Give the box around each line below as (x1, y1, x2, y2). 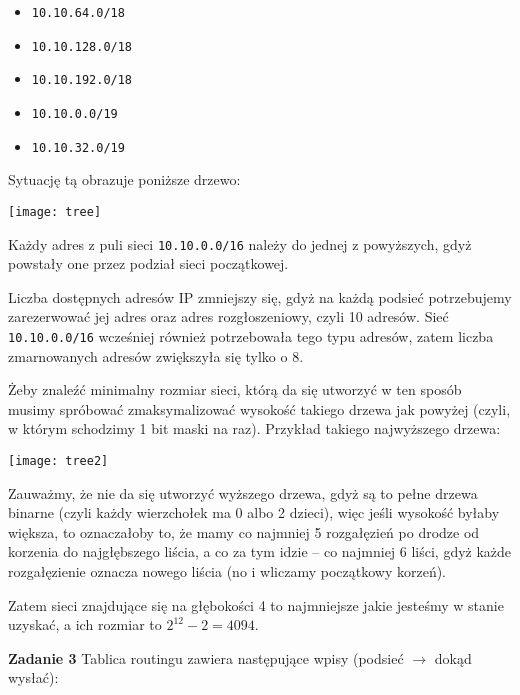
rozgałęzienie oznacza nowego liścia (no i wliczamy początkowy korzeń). (8, 561, 447, 582)
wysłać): (8, 667, 59, 688)
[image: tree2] (8, 454, 109, 468)
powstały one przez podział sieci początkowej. (8, 253, 289, 274)
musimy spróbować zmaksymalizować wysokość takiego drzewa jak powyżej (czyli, (8, 398, 511, 419)
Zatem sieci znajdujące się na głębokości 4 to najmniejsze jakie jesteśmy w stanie (8, 594, 504, 615)
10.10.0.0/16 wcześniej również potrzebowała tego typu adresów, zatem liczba (8, 325, 494, 346)
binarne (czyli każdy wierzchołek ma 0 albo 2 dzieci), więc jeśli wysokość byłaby (8, 502, 500, 523)
